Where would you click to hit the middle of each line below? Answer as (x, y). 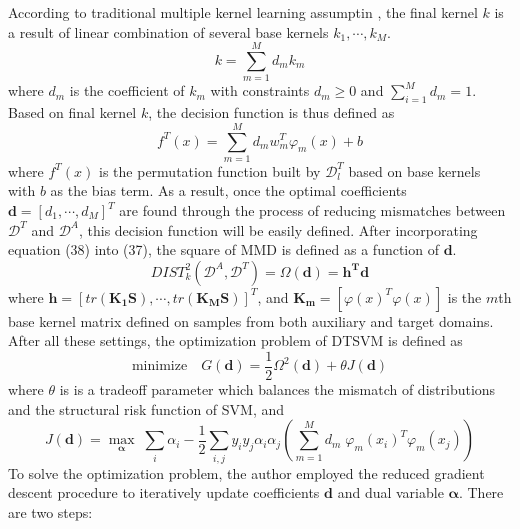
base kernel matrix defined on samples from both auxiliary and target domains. (251, 320)
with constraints (260, 90)
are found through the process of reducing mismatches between (312, 210)
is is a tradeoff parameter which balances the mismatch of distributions (277, 389)
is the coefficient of (127, 90)
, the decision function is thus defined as (271, 112)
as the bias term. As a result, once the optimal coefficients (228, 190)
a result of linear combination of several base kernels (168, 31)
